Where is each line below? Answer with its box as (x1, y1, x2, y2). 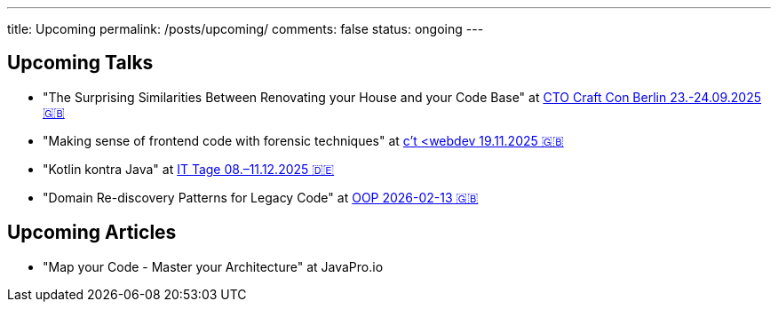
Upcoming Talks (7, 51, 154, 75)
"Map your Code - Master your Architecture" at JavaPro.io (43, 258, 384, 274)
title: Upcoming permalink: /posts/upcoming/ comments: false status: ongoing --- (7, 21, 484, 36)
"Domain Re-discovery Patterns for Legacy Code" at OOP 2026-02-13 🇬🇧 (43, 189, 479, 205)
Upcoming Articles (7, 221, 177, 244)
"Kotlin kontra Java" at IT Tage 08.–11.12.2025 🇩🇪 (43, 161, 335, 177)
